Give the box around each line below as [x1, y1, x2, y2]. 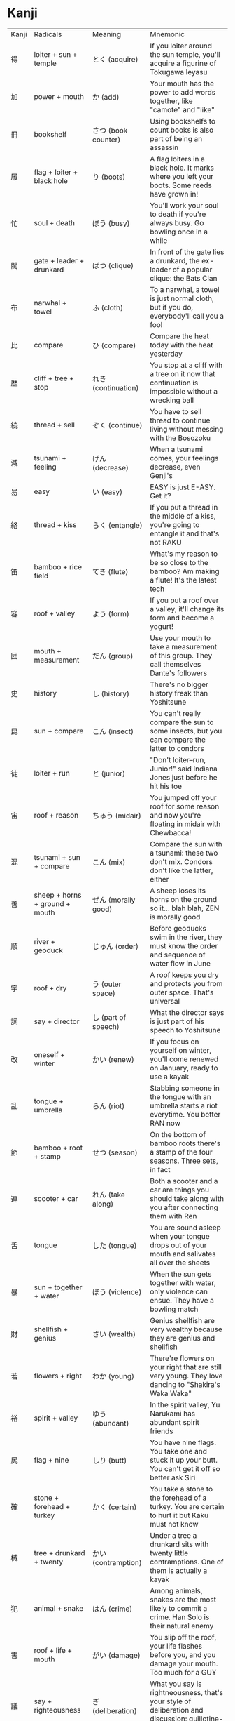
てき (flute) [92, 566, 129, 576]
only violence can [150, 1287, 208, 1296]
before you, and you [150, 1649, 216, 1659]
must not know [150, 1519, 199, 1529]
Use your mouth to [150, 633, 211, 643]
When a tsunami [150, 444, 204, 454]
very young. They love [150, 1371, 223, 1381]
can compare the [150, 735, 206, 745]
